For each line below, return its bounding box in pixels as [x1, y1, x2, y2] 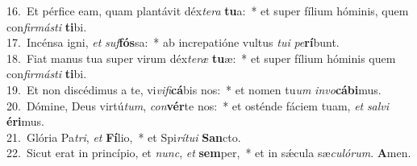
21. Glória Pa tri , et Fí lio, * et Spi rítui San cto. [6, 128, 241, 145]
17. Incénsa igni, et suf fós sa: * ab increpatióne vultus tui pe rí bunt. [6, 34, 340, 51]
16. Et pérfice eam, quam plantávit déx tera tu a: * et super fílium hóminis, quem [6, 2, 409, 19]
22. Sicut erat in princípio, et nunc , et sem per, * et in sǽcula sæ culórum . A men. [6, 144, 411, 161]
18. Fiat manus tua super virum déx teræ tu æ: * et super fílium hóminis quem [6, 49, 396, 66]
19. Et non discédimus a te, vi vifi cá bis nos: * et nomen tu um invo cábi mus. [6, 81, 382, 98]
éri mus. [6, 113, 44, 130]
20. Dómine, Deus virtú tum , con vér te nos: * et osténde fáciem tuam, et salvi [6, 97, 390, 114]
